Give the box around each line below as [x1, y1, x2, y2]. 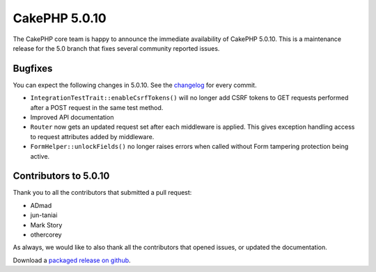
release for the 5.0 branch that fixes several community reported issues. [13, 44, 220, 52]
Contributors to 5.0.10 [13, 170, 110, 182]
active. [30, 152, 50, 160]
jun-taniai [30, 211, 58, 219]
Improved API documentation [30, 113, 114, 122]
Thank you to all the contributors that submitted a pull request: [13, 189, 192, 197]
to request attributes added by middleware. [30, 132, 155, 141]
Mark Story [30, 221, 63, 229]
